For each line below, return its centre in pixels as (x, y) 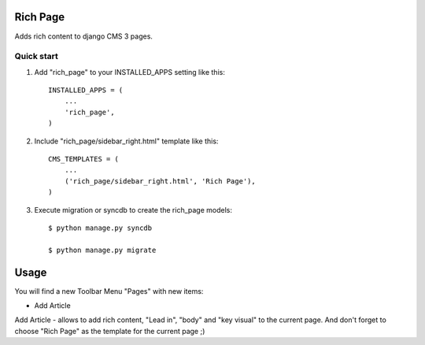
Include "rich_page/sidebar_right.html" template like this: (126, 141)
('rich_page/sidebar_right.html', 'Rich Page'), (160, 181)
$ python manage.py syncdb (100, 228)
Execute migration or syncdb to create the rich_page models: (133, 210)
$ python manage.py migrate (102, 250)
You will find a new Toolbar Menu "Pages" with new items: (109, 291)
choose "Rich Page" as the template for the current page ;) (110, 331)
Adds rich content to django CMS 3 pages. (84, 36)
